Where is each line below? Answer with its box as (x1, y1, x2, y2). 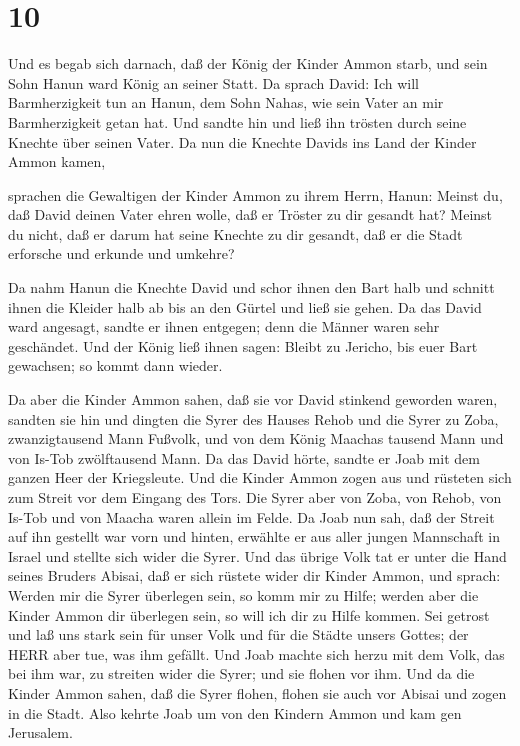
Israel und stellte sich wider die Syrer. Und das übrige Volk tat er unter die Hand (8, 545, 507, 566)
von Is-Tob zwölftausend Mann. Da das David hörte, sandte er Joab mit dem (8, 447, 480, 468)
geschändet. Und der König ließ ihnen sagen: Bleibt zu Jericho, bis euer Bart (8, 335, 478, 356)
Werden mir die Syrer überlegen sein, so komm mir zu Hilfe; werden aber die (8, 584, 479, 605)
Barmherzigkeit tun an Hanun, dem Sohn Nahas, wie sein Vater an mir (8, 92, 444, 113)
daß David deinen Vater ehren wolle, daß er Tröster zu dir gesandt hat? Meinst (8, 204, 493, 225)
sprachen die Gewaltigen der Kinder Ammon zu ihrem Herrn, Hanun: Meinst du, (8, 184, 503, 205)
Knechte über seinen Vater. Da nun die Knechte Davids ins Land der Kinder (8, 131, 477, 152)
